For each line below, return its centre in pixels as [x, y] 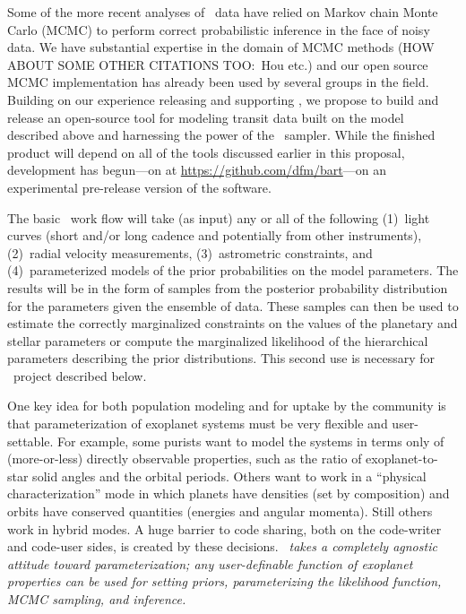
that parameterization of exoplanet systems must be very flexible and [198, 424]
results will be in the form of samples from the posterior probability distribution [228, 287]
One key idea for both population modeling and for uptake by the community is [227, 406]
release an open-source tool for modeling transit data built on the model [206, 117]
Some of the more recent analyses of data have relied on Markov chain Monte [223, 12]
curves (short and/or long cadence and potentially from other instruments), [215, 235]
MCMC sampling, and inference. [97, 599]
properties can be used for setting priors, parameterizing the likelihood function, [224, 581]
